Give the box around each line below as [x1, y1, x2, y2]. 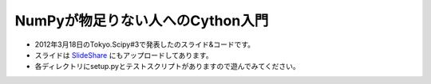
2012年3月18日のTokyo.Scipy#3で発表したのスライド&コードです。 [34, 40, 255, 49]
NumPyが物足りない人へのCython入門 [14, 12, 269, 29]
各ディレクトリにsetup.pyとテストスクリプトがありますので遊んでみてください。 [34, 62, 301, 71]
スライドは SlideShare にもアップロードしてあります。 [34, 50, 213, 59]
